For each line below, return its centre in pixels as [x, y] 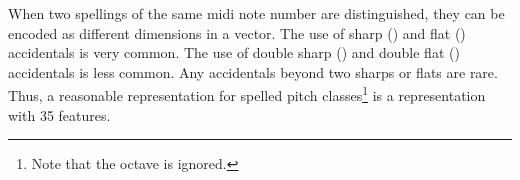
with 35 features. [59, 114]
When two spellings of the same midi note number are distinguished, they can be [256, 13]
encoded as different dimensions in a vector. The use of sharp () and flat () [237, 32]
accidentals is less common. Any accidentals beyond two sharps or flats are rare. [253, 71]
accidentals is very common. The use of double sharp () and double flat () [234, 52]
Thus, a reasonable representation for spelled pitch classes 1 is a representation [247, 94]
